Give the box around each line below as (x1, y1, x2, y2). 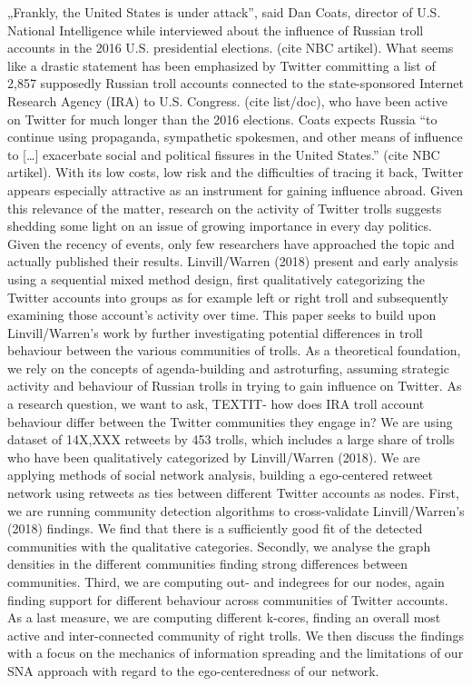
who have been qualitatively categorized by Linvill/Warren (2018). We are (7, 447, 420, 466)
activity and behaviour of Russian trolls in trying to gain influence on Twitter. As (7, 376, 462, 395)
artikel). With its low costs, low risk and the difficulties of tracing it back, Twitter (7, 163, 464, 182)
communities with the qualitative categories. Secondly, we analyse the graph (7, 536, 431, 555)
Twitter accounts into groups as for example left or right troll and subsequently (7, 287, 448, 306)
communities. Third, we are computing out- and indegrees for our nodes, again (7, 572, 445, 591)
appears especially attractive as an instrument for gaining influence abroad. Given (7, 180, 463, 199)
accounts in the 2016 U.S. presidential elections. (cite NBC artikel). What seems (7, 38, 454, 57)
